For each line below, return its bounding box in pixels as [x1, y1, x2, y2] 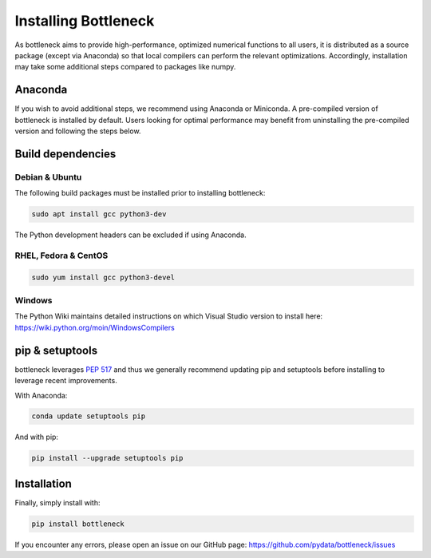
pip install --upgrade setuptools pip [31, 453, 184, 463]
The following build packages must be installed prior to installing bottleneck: [14, 188, 266, 198]
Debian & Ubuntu [14, 172, 82, 183]
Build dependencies [14, 147, 117, 160]
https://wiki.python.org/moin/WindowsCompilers [14, 323, 175, 332]
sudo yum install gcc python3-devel [31, 272, 176, 282]
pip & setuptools [14, 343, 98, 357]
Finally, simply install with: [14, 497, 101, 507]
